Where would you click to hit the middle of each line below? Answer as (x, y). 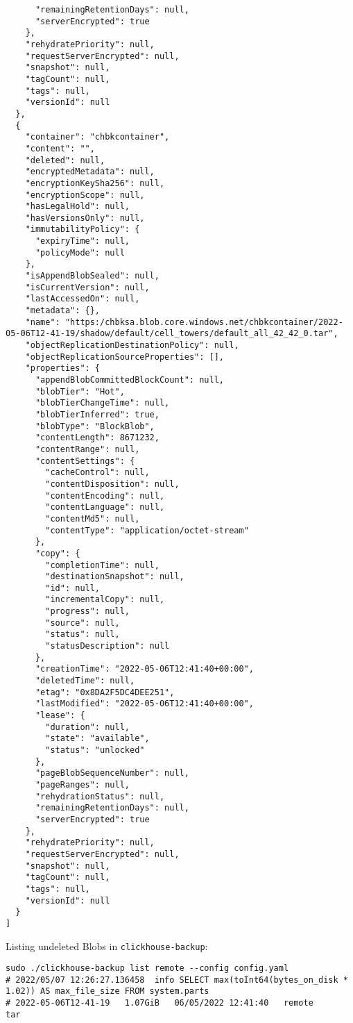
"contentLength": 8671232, (97, 438)
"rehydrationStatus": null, (100, 796)
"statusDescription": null (107, 646)
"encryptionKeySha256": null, (95, 183)
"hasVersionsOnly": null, (85, 218)
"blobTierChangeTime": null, (102, 403)
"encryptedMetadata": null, (90, 172)
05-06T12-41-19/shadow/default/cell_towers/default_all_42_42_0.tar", (172, 334)
